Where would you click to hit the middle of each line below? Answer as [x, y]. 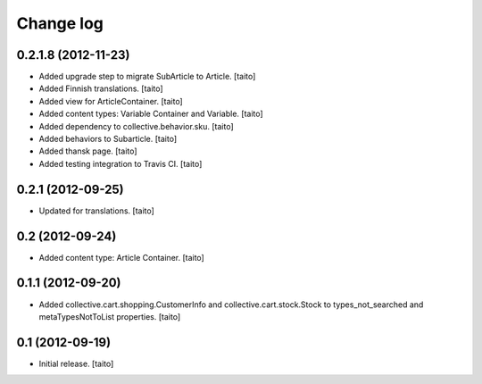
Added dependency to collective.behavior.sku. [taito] [136, 126]
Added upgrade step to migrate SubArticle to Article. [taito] [147, 77]
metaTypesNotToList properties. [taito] [110, 316]
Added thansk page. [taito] [88, 151]
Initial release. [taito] [76, 363]
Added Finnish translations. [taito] [101, 88]
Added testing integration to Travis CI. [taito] [120, 163]
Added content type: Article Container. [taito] [121, 257]
